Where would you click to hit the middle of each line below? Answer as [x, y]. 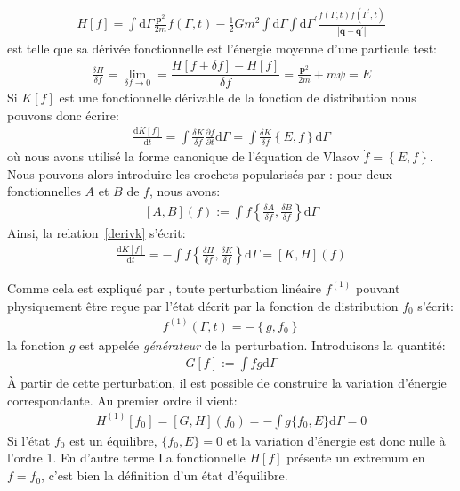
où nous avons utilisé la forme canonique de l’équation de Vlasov [183, 156]
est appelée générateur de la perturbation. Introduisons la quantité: [262, 344]
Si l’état [29, 440]
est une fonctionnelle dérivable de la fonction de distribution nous [238, 98]
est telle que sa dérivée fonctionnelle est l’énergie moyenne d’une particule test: [222, 48]
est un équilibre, [113, 440]
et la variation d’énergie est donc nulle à [336, 440]
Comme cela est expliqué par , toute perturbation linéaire [164, 287]
